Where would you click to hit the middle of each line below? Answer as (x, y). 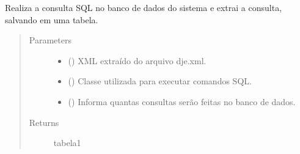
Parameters (50, 40)
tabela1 (67, 143)
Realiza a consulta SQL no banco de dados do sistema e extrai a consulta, (144, 7)
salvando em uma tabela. (52, 19)
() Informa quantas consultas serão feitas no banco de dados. (182, 101)
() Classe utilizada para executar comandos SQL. (160, 81)
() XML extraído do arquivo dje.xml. (137, 60)
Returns (44, 122)
